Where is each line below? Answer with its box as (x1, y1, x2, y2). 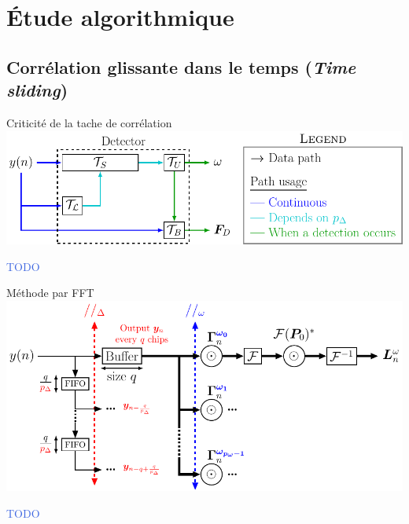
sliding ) (6, 78, 68, 102)
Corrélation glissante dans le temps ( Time (6, 54, 356, 79)
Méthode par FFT (6, 284, 94, 301)
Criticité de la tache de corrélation (6, 114, 172, 130)
